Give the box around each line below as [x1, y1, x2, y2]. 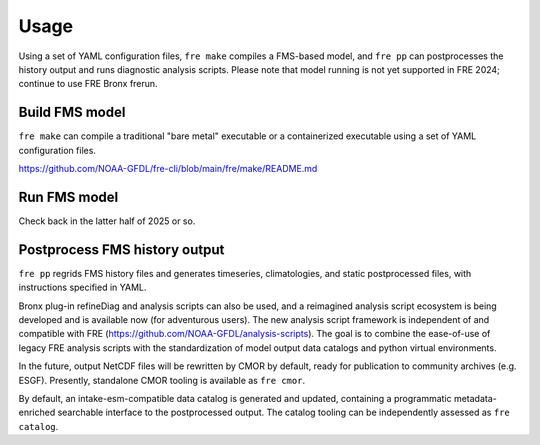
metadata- [453, 392, 497, 404]
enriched [18, 406, 56, 419]
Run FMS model [18, 188, 119, 205]
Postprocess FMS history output [18, 241, 225, 258]
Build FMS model [18, 104, 126, 121]
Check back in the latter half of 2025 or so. [18, 215, 196, 227]
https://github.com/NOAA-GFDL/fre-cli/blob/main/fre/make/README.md [18, 163, 318, 175]
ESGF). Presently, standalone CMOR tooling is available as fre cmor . [18, 374, 305, 386]
